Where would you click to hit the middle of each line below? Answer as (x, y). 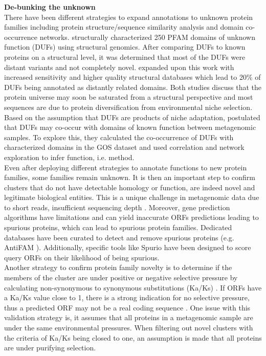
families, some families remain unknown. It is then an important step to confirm (130, 177)
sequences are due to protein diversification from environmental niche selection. (128, 107)
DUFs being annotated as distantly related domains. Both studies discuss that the (133, 87)
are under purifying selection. (50, 348)
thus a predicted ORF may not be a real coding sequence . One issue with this (127, 307)
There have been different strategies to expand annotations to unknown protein (129, 17)
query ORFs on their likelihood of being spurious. (82, 257)
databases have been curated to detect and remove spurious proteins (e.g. (119, 237)
